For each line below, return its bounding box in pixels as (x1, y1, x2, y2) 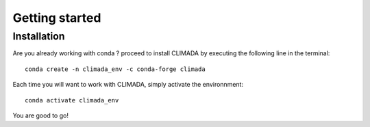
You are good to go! (12, 111, 69, 119)
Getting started (12, 10, 101, 25)
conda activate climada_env (25, 96, 119, 104)
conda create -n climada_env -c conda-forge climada (25, 65, 206, 73)
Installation (12, 30, 65, 42)
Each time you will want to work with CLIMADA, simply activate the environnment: (12, 81, 243, 89)
